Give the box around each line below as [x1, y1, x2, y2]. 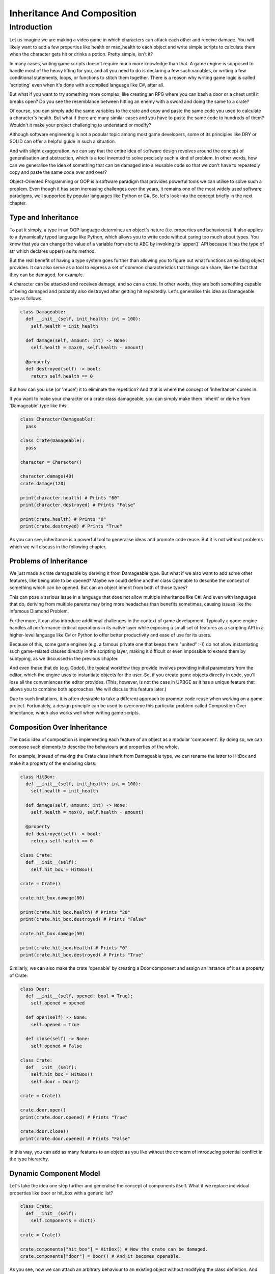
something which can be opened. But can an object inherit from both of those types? [9, 585, 188, 591]
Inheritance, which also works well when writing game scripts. [9, 710, 140, 716]
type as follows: [9, 296, 43, 302]
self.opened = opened [31, 1000, 85, 1006]
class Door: [20, 986, 50, 992]
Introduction [9, 22, 52, 32]
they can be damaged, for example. [9, 272, 84, 278]
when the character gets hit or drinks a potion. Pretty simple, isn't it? [9, 51, 153, 57]
